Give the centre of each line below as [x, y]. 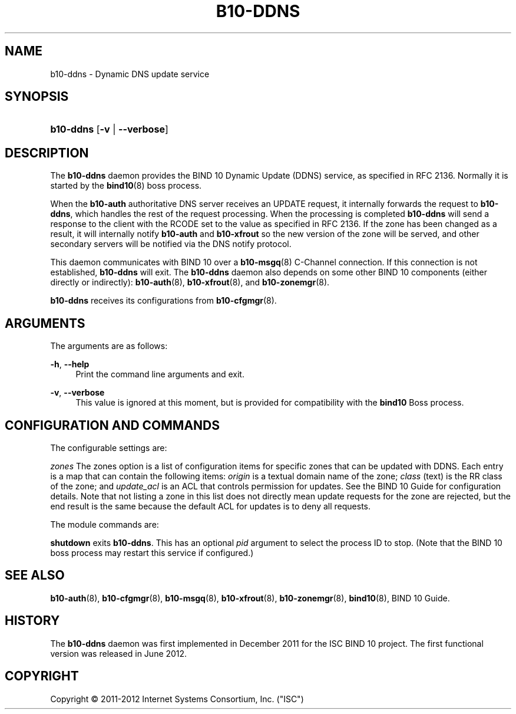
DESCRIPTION [47, 153]
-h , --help [70, 364]
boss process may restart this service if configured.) [152, 552]
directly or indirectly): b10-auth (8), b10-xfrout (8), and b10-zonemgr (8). [190, 282]
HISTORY [32, 621]
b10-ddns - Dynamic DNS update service [130, 74]
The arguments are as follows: [109, 346]
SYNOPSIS [37, 97]
